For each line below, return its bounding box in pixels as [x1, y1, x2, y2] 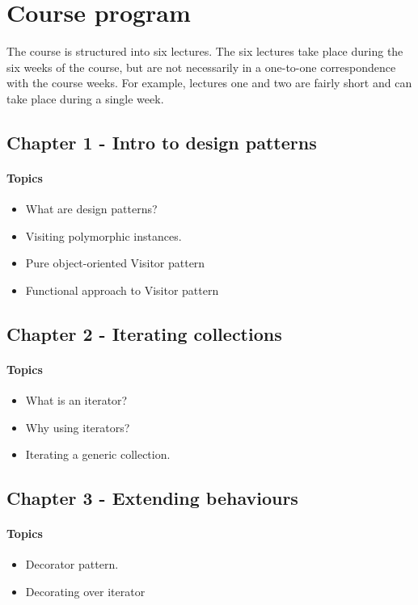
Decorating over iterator [25, 582, 146, 599]
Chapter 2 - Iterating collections [6, 321, 282, 346]
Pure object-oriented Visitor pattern [25, 254, 205, 271]
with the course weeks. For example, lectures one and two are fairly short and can [6, 74, 412, 91]
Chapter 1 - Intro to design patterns [6, 129, 317, 154]
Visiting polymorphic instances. [25, 227, 182, 244]
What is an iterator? [25, 392, 128, 409]
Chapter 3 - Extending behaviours [6, 485, 298, 510]
